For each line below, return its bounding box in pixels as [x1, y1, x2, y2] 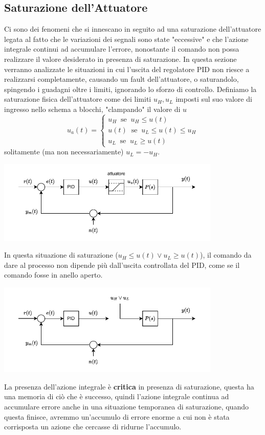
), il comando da [200, 249, 252, 260]
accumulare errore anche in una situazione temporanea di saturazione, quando [4, 401, 249, 412]
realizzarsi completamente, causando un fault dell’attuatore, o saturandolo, [4, 74, 239, 84]
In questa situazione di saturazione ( [4, 249, 118, 260]
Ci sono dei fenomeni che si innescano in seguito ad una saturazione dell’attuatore [4, 24, 261, 34]
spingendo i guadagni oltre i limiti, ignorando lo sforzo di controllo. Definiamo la [4, 83, 257, 94]
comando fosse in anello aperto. [4, 269, 103, 280]
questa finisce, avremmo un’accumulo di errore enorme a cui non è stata [4, 411, 230, 422]
